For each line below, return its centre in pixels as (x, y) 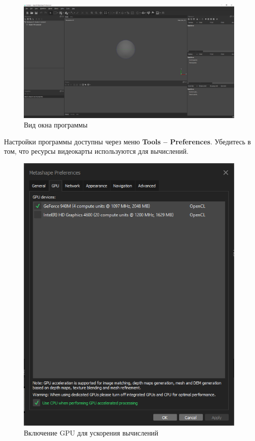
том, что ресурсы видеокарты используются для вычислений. (96, 151)
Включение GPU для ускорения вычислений (91, 432)
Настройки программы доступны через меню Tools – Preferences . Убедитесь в (127, 141)
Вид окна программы (56, 125)
